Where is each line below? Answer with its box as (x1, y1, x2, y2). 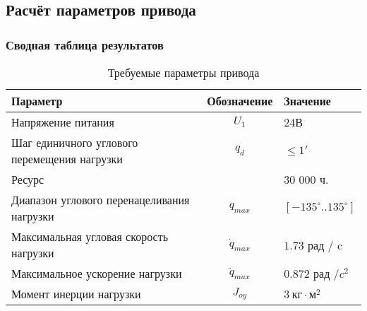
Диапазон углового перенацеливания (11, 192, 190, 208)
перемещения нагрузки (11, 151, 123, 167)
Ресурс (11, 171, 44, 187)
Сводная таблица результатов (6, 35, 164, 53)
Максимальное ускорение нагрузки (11, 265, 182, 281)
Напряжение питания (11, 114, 114, 130)
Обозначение (207, 93, 273, 109)
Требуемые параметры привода (107, 64, 260, 81)
